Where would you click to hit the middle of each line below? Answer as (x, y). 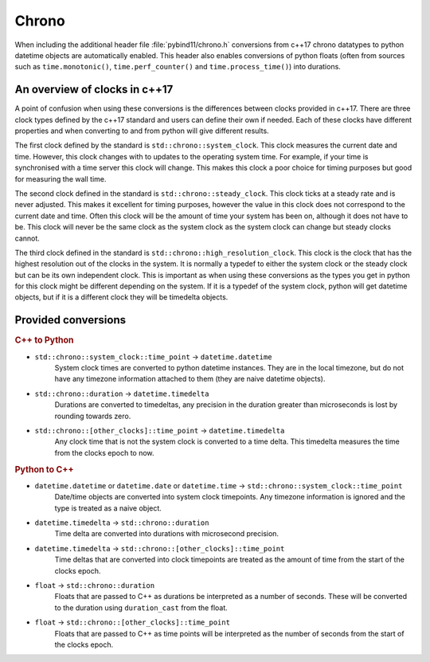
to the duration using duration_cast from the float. (141, 607)
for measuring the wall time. (61, 178)
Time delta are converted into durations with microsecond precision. (166, 534)
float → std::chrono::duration (95, 585)
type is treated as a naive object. (108, 508)
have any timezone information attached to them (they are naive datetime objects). (190, 379)
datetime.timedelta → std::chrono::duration (122, 523)
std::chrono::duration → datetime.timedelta (122, 394)
